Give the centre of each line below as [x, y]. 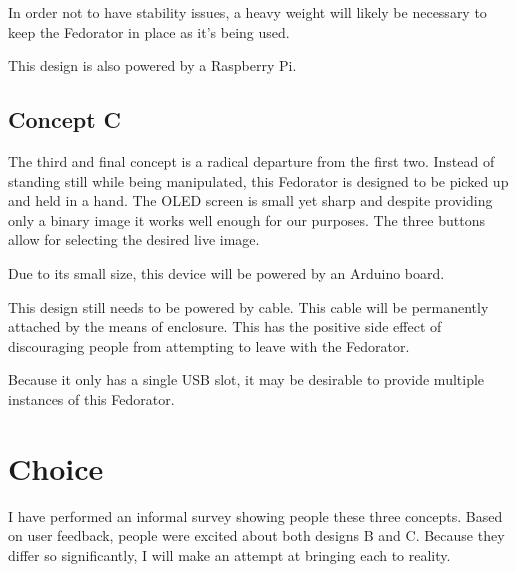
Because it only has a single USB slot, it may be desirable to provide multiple [246, 379]
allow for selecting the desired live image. [134, 239]
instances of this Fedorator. [91, 398]
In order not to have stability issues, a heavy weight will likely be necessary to [247, 12]
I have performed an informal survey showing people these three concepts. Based [255, 515]
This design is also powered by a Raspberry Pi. [152, 65]
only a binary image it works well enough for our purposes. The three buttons [246, 219]
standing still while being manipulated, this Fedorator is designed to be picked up [258, 180]
